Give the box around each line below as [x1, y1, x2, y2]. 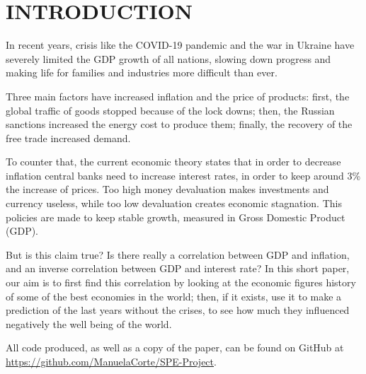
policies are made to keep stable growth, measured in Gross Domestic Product [6, 209, 345, 224]
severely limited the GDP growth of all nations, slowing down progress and [6, 51, 331, 66]
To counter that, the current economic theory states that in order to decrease [6, 154, 341, 169]
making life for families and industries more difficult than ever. [6, 65, 278, 80]
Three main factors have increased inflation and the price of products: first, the [6, 88, 350, 103]
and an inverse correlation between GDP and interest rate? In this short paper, [6, 261, 350, 276]
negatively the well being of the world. [6, 316, 172, 331]
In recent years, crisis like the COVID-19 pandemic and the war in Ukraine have [6, 37, 355, 52]
